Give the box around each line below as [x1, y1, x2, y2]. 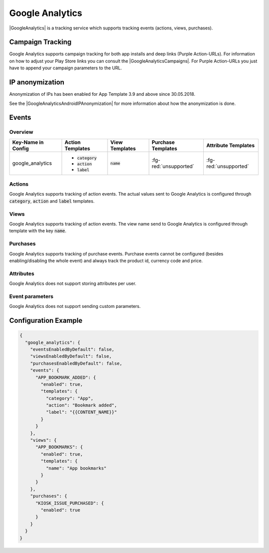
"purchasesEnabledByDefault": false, [30, 360, 123, 366]
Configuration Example [9, 316, 83, 324]
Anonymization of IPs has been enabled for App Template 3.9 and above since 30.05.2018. [9, 91, 195, 97]
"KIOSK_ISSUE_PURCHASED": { [35, 500, 104, 506]
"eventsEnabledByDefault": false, [30, 346, 115, 352]
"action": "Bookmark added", [45, 402, 117, 408]
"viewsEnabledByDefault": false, [30, 353, 112, 359]
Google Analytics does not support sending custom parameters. [9, 303, 141, 309]
